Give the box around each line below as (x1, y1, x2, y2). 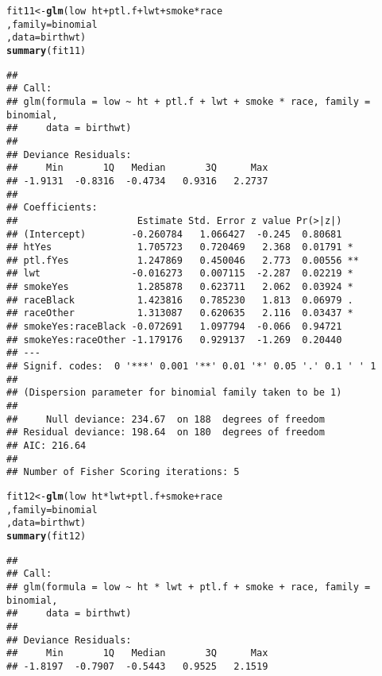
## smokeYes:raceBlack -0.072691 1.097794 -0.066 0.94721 (6, 321, 342, 333)
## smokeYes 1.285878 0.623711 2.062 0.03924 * (6, 281, 353, 293)
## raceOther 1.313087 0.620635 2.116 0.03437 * (6, 307, 353, 319)
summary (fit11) (6, 44, 87, 56)
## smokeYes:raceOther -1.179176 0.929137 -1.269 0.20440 (6, 334, 342, 346)
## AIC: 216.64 (6, 440, 87, 451)
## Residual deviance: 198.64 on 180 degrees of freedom (6, 427, 325, 438)
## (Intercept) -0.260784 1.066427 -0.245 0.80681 (6, 228, 342, 240)
